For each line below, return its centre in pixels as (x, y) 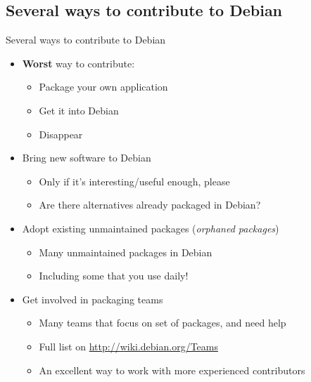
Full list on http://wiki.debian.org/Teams (128, 346)
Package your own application (103, 87)
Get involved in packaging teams (93, 299)
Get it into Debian (79, 110)
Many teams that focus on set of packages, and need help (163, 323)
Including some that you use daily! (114, 276)
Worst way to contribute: (78, 63)
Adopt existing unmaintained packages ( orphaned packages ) (151, 228)
